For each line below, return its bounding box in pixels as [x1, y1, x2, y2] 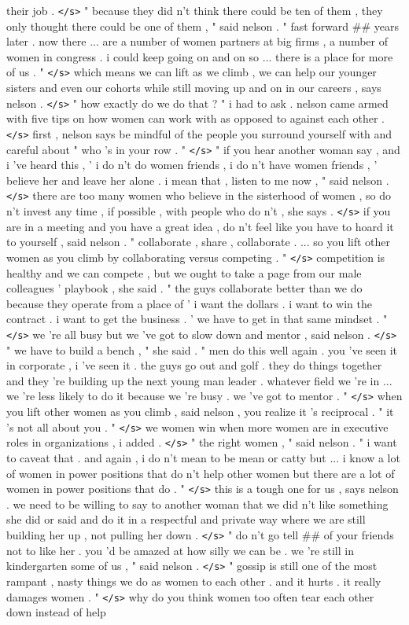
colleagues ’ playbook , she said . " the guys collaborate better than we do [6, 280, 363, 296]
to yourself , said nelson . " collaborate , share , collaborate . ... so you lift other [6, 233, 391, 250]
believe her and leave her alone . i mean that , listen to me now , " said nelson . [6, 171, 389, 188]
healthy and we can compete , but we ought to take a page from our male [6, 264, 362, 281]
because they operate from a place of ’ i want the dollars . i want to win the [6, 295, 372, 311]
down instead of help [6, 604, 106, 620]
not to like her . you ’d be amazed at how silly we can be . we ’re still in [6, 542, 354, 558]
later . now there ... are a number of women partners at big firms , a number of [6, 33, 389, 50]
